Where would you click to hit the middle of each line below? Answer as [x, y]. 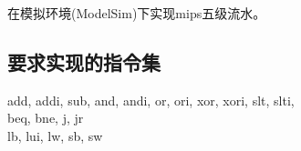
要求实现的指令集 [84, 61]
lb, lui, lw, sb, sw [55, 135]
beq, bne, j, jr [46, 118]
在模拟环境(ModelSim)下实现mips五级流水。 [137, 13]
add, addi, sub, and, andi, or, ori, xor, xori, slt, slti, [151, 100]
